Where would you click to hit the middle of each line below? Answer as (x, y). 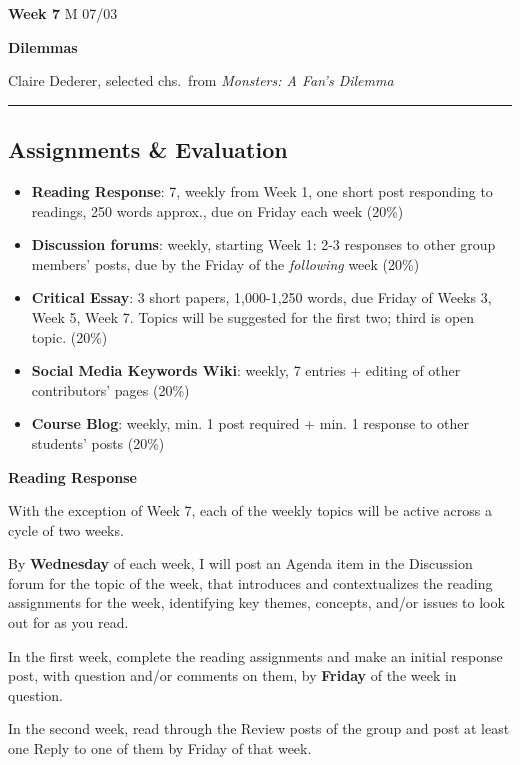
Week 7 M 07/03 (63, 13)
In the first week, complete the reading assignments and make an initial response (255, 655)
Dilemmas (43, 46)
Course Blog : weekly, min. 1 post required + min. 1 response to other (250, 423)
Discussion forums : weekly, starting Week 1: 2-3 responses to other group (263, 244)
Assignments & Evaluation (148, 149)
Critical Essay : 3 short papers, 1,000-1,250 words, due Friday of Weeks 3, (261, 297)
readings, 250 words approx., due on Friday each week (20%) (217, 210)
